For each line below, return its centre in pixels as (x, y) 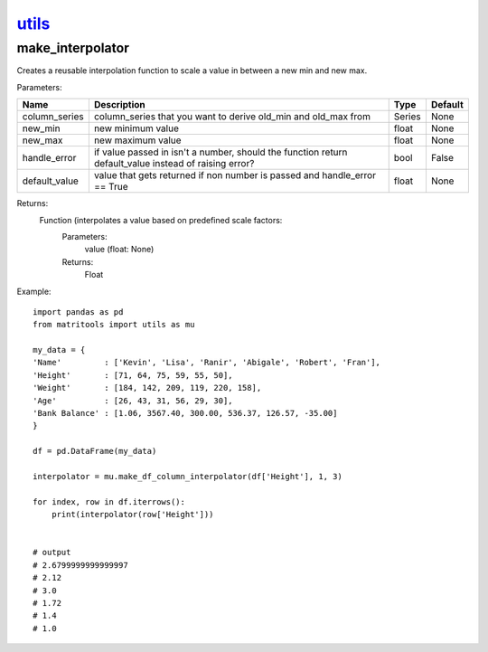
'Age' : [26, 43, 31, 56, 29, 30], (133, 401)
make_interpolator (73, 48)
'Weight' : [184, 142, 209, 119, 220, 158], (147, 388)
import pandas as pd (78, 312)
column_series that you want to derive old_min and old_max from (232, 117)
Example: (34, 291)
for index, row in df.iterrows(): (109, 501)
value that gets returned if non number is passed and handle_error (235, 175)
